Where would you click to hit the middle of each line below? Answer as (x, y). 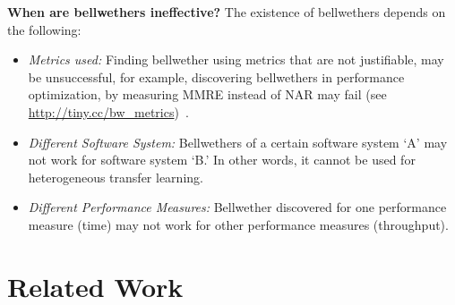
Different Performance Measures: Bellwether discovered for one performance (237, 207)
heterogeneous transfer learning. (116, 177)
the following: (44, 29)
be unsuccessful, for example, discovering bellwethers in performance (216, 76)
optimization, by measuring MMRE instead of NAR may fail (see (207, 94)
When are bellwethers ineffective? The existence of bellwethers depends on (227, 12)
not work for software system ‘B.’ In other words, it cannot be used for (222, 160)
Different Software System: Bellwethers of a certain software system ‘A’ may (238, 142)
